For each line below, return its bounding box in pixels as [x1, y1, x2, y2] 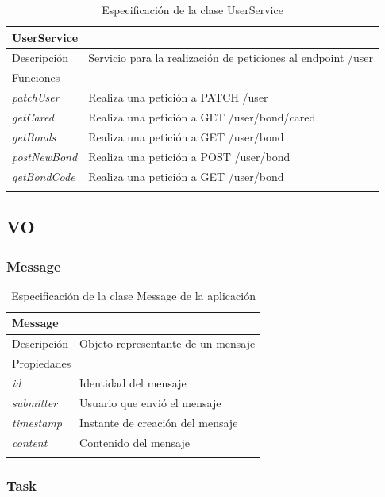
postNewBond [12, 148, 78, 164]
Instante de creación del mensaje [79, 414, 238, 430]
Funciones [12, 69, 60, 86]
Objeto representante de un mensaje [79, 335, 256, 352]
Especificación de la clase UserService [102, 2, 283, 17]
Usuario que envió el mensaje [79, 394, 221, 410]
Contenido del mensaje [79, 433, 191, 450]
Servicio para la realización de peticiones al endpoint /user [88, 49, 374, 66]
